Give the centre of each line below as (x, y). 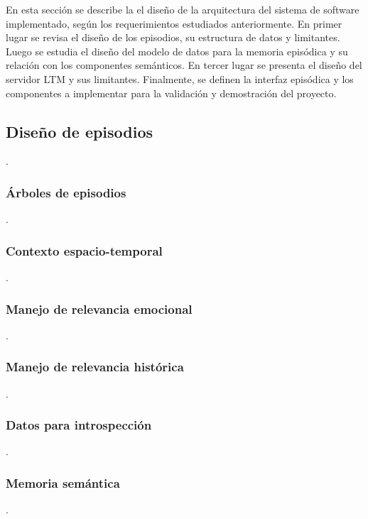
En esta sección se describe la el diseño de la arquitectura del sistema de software (183, 9)
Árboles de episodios (66, 192)
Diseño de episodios (80, 131)
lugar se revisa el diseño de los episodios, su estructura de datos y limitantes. (173, 37)
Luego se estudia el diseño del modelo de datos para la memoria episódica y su (177, 51)
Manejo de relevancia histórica (95, 367)
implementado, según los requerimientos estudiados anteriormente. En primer (174, 23)
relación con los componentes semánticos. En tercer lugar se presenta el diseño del (184, 65)
